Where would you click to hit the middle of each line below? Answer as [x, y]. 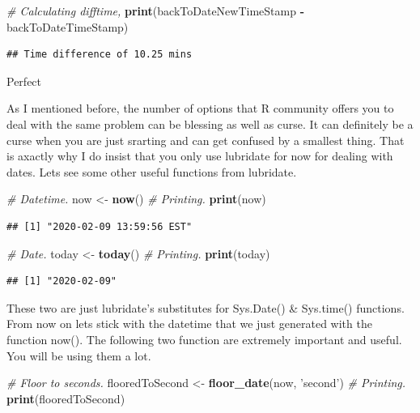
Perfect [24, 81]
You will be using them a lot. [79, 355]
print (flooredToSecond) [66, 398]
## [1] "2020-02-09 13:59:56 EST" [100, 226]
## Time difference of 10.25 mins [100, 55]
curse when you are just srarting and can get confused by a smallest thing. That [206, 140]
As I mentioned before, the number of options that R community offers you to [200, 108]
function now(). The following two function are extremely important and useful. [204, 339]
